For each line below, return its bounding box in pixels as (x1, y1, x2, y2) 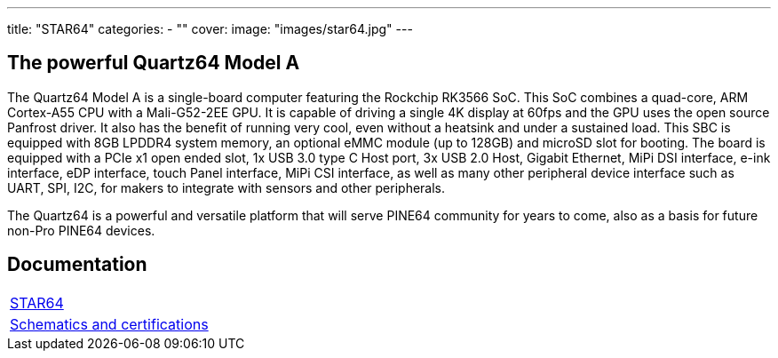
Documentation (7, 253, 147, 276)
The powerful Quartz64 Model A (7, 52, 300, 75)
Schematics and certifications (10, 314, 209, 333)
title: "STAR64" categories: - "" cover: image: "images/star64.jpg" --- (7, 21, 413, 36)
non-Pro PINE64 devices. (7, 222, 155, 238)
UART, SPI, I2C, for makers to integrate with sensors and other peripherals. (7, 179, 446, 195)
